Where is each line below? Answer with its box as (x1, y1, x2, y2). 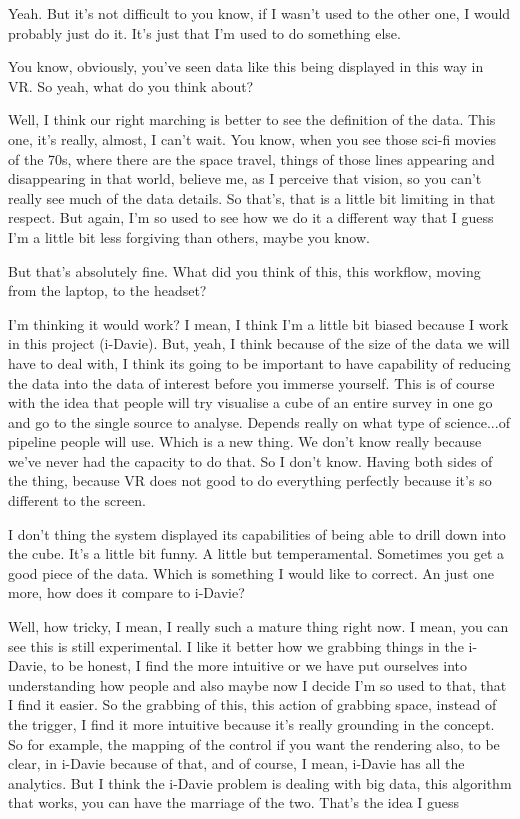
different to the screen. (8, 490, 146, 511)
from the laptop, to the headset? (8, 280, 207, 301)
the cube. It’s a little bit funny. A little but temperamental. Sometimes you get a (8, 543, 505, 564)
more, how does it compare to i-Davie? (8, 582, 245, 603)
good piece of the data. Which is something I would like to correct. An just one (8, 562, 495, 583)
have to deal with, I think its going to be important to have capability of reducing (8, 352, 511, 373)
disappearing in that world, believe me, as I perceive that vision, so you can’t (8, 168, 482, 189)
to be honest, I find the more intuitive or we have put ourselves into (51, 655, 468, 676)
